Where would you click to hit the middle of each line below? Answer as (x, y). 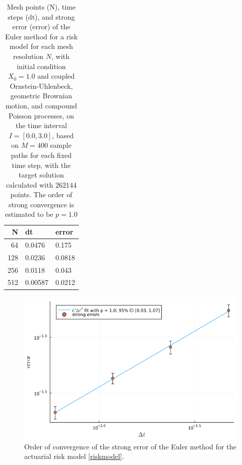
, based (63, 135)
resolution (28, 56)
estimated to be (29, 214)
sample (61, 145)
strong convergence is (41, 204)
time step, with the (41, 165)
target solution (41, 175)
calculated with (29, 184)
